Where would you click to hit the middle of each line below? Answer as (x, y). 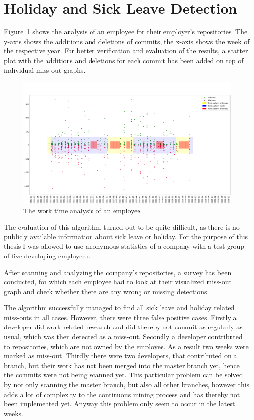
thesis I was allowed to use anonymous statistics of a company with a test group (124, 246)
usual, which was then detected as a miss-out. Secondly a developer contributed (123, 337)
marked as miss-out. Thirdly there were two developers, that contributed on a (121, 356)
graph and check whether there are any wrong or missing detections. (106, 291)
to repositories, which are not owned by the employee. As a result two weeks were (126, 346)
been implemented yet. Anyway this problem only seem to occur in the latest (120, 404)
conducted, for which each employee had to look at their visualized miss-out (118, 282)
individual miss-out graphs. (45, 70)
